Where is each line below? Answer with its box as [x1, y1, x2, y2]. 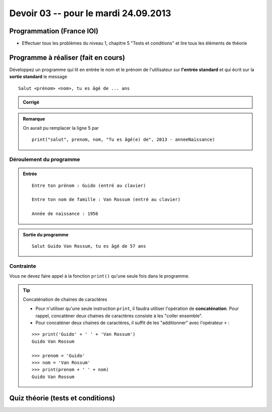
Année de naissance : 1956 [32, 211, 98, 217]
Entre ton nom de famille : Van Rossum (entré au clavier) [32, 197, 181, 202]
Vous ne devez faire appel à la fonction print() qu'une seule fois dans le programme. [9, 273, 190, 279]
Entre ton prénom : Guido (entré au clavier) [32, 182, 146, 188]
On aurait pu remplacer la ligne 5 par [23, 125, 99, 131]
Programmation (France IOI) [9, 27, 99, 35]
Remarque [23, 116, 45, 122]
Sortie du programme [23, 231, 69, 237]
